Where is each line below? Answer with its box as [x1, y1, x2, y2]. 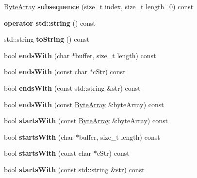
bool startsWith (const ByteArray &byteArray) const [4, 115, 168, 126]
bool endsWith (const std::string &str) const [4, 82, 141, 93]
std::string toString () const [4, 34, 90, 44]
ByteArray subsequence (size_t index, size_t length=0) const [4, 1, 194, 11]
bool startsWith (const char [4, 148, 91, 158]
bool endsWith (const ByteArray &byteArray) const [4, 99, 164, 109]
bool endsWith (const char [4, 66, 87, 77]
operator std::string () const [4, 17, 96, 28]
